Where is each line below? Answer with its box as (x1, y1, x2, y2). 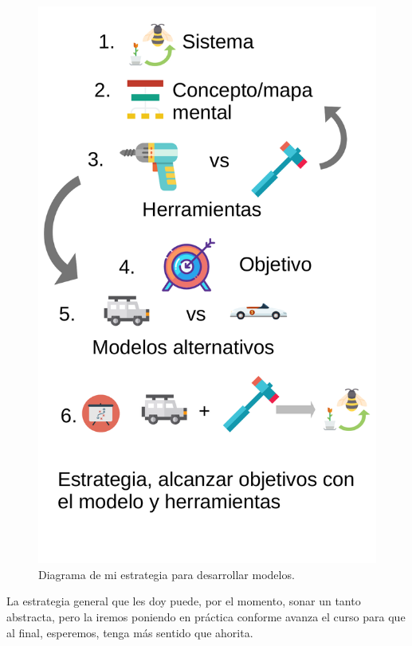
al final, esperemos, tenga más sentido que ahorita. (6, 624, 253, 640)
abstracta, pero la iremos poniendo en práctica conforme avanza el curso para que (6, 608, 406, 624)
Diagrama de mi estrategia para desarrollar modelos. (38, 566, 295, 582)
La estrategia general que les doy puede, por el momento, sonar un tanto (6, 593, 361, 609)
